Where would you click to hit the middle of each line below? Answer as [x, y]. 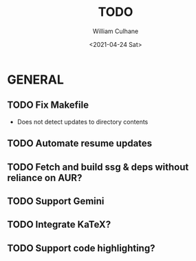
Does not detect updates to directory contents [83, 122]
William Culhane [116, 31]
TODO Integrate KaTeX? [59, 225]
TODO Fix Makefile [48, 105]
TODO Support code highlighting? [81, 248]
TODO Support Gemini [56, 201]
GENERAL [35, 79]
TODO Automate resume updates [80, 143]
